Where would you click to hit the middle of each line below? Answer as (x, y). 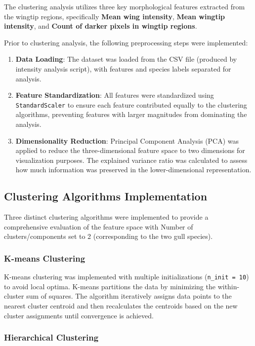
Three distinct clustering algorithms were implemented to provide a (106, 217)
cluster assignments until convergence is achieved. (79, 315)
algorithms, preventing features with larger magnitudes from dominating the (131, 114)
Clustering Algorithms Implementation (106, 196)
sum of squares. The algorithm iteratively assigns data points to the (129, 296)
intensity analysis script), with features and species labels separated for (123, 68)
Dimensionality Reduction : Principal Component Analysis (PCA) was (127, 140)
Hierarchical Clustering (51, 337)
